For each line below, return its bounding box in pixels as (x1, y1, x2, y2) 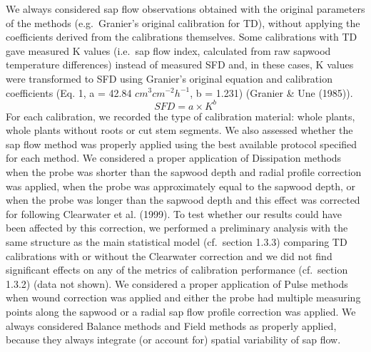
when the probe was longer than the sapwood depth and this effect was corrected (6, 192, 360, 207)
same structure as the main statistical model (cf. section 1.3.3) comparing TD (6, 234, 347, 249)
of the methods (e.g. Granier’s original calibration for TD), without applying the (6, 15, 360, 30)
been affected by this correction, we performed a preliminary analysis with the (6, 220, 348, 235)
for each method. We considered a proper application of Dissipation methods (6, 150, 342, 165)
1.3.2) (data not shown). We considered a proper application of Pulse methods (6, 276, 348, 291)
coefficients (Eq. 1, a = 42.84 (6, 85, 132, 100)
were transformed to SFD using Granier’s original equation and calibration (6, 71, 332, 86)
